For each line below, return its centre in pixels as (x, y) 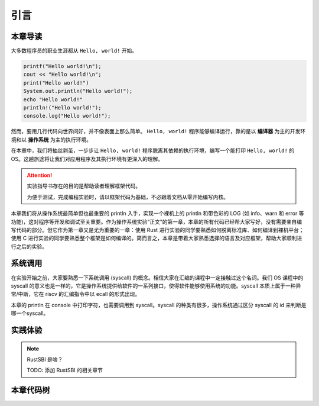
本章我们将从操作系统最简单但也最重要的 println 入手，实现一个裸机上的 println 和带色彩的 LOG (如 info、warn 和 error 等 (157, 214)
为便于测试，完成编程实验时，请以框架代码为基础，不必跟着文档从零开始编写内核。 (128, 197)
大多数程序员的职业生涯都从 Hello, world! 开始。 (74, 51)
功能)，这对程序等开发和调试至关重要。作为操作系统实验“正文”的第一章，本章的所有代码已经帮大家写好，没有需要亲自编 (157, 221)
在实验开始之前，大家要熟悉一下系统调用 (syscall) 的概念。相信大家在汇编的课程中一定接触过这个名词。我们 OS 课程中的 (157, 278)
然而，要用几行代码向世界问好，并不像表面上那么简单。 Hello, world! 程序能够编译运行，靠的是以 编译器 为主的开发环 (158, 131)
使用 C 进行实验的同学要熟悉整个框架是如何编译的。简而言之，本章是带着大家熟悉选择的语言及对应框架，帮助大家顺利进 (157, 238)
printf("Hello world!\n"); (62, 66)
